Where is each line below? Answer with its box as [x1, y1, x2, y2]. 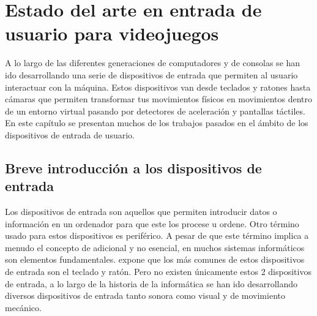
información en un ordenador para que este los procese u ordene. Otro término [5, 217, 299, 230]
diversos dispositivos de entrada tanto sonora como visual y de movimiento [5, 289, 285, 302]
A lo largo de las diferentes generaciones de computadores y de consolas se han [5, 56, 300, 69]
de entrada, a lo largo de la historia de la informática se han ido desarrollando [5, 277, 298, 290]
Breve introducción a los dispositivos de [5, 158, 262, 177]
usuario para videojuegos [5, 21, 219, 46]
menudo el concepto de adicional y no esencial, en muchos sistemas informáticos [5, 241, 305, 254]
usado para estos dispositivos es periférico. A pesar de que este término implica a [5, 229, 309, 242]
